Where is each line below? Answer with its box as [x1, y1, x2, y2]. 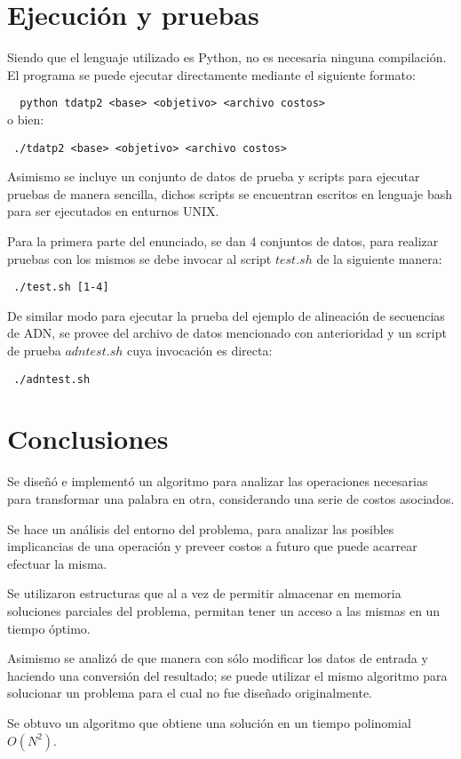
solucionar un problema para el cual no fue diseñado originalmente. [7, 683, 373, 702]
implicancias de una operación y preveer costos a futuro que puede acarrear [7, 537, 417, 555]
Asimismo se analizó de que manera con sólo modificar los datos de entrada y [7, 649, 428, 667]
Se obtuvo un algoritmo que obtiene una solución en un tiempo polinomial [7, 713, 411, 731]
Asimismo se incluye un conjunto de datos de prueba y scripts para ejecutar [7, 167, 420, 186]
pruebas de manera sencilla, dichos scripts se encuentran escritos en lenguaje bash [7, 184, 452, 203]
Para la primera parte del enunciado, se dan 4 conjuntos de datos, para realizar [7, 232, 439, 250]
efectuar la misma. [7, 554, 107, 572]
